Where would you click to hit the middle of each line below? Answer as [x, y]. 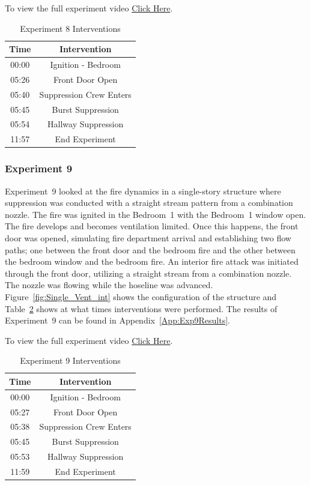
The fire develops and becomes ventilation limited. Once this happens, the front [152, 226]
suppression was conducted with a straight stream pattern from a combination [149, 203]
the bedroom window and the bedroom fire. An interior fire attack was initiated [152, 261]
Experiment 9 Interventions [70, 360]
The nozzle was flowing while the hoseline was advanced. [109, 285]
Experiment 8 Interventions [70, 28]
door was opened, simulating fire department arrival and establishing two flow [148, 237]
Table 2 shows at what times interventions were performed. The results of [141, 308]
